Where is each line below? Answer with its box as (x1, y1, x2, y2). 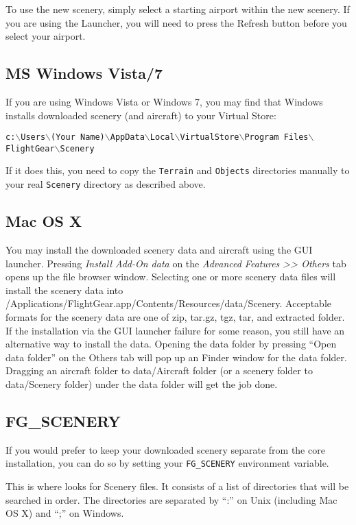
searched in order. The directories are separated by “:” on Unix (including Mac (5, 492, 337, 506)
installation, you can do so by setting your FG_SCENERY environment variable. (5, 456, 329, 470)
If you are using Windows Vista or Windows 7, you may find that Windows (5, 94, 323, 108)
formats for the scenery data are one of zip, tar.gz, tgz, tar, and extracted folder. (5, 309, 345, 323)
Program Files (244, 132, 309, 143)
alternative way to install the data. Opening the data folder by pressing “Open (5, 337, 337, 351)
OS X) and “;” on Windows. (5, 506, 124, 520)
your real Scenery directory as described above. (5, 177, 206, 191)
